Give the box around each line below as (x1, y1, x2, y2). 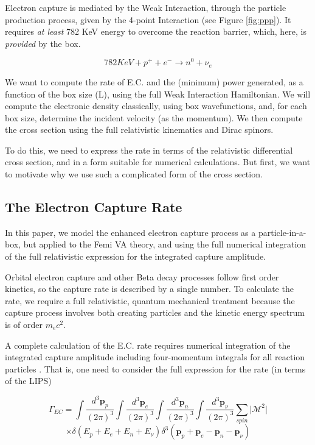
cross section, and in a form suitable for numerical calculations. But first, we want (5, 155, 311, 168)
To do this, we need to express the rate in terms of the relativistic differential (5, 143, 293, 156)
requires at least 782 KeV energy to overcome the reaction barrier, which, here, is (5, 25, 307, 38)
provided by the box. (5, 37, 81, 49)
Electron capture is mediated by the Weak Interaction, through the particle (5, 1, 286, 13)
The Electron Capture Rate (5, 198, 182, 216)
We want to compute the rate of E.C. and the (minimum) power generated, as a (5, 75, 303, 88)
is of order (5, 318, 43, 331)
